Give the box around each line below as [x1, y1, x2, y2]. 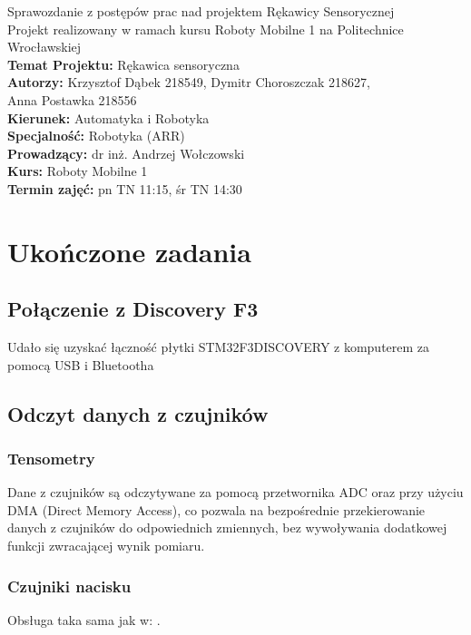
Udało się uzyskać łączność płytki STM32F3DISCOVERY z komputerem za [7, 337, 430, 357]
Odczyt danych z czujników [7, 399, 269, 427]
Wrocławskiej [7, 37, 82, 56]
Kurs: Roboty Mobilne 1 [7, 161, 148, 181]
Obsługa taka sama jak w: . [7, 610, 161, 629]
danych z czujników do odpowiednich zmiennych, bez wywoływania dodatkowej [7, 518, 447, 537]
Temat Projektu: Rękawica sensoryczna [7, 54, 240, 73]
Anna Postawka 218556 [7, 90, 137, 109]
